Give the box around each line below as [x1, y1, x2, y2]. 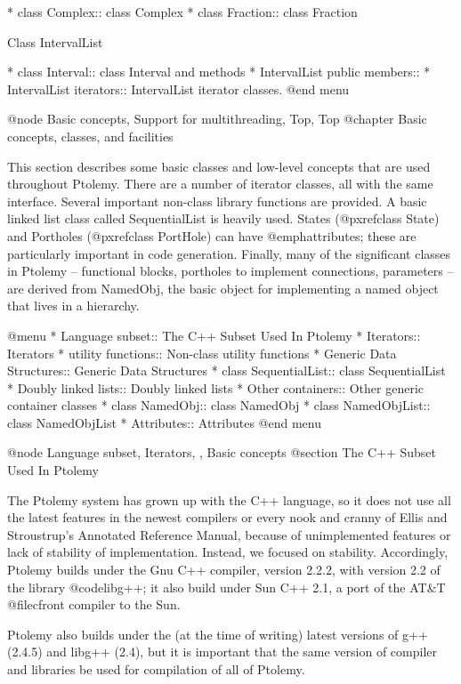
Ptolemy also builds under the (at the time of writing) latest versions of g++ [7, 624, 428, 643]
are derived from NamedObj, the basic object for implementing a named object [7, 278, 439, 297]
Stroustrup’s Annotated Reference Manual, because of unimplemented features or [7, 525, 451, 543]
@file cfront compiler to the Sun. [7, 595, 181, 614]
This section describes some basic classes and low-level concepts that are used [7, 157, 431, 175]
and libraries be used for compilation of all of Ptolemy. [7, 660, 305, 678]
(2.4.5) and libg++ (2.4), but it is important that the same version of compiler [7, 642, 437, 661]
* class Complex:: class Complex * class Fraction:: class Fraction [7, 3, 358, 20]
